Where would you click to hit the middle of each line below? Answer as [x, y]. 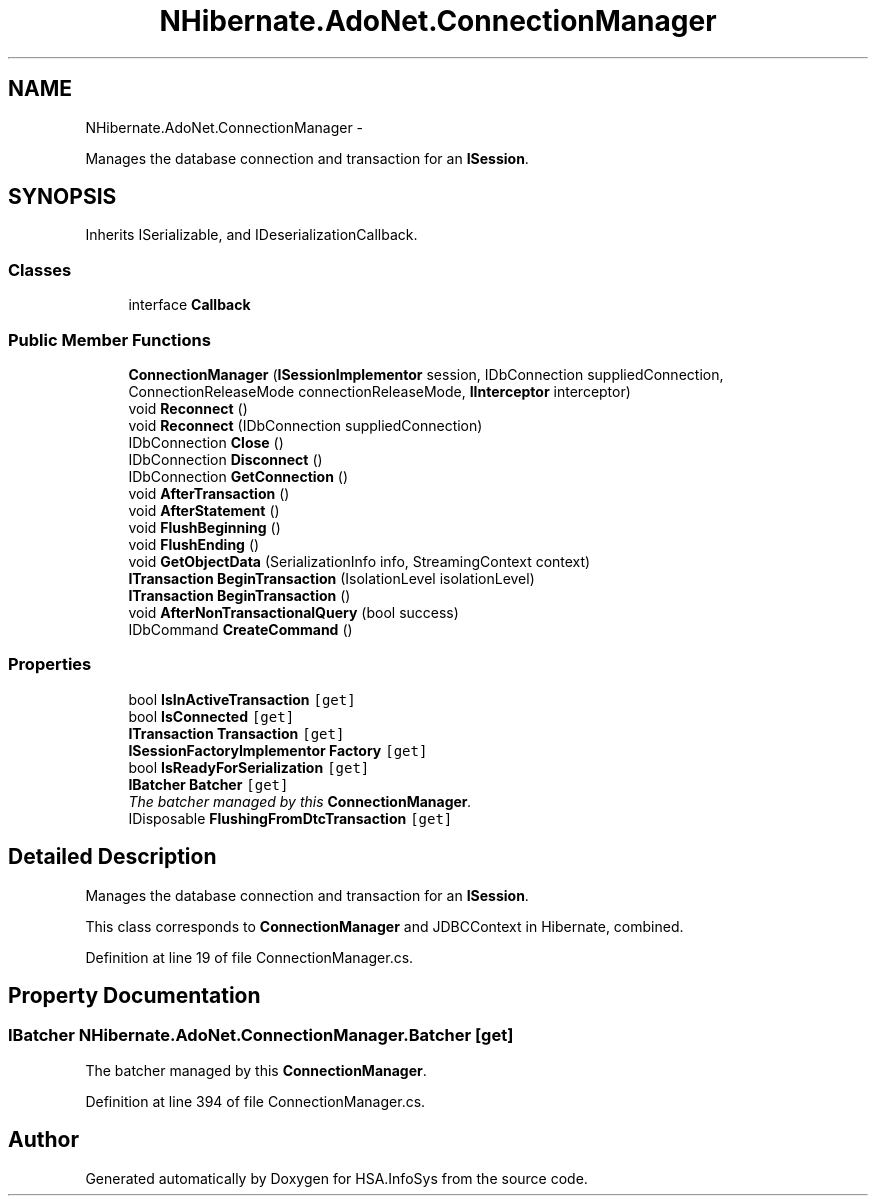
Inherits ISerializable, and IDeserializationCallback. [251, 235]
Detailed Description [112, 857]
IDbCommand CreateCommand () [240, 629]
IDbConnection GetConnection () [238, 476]
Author [43, 1140]
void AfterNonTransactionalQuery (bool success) [293, 612]
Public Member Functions [109, 339]
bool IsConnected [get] [211, 716]
